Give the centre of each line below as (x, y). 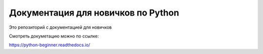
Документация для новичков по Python (94, 13)
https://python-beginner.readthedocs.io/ (49, 45)
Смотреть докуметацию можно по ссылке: (54, 36)
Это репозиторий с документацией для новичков (60, 27)
